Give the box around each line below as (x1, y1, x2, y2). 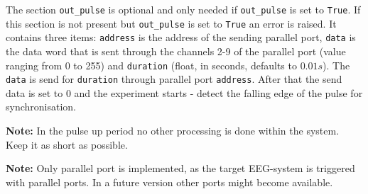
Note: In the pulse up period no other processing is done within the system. (6, 123, 340, 138)
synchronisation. (6, 99, 76, 114)
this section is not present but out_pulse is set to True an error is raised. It (6, 16, 337, 30)
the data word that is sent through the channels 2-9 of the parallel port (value (6, 43, 346, 58)
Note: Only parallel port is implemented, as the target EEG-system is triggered (6, 161, 355, 176)
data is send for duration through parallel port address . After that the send (6, 72, 342, 86)
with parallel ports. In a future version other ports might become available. (6, 174, 333, 189)
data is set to (6, 85, 63, 100)
